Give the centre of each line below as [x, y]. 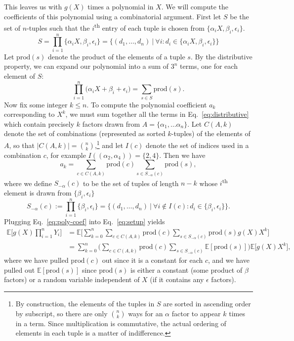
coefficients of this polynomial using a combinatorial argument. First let [113, 16]
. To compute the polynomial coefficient [147, 104]
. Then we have [182, 155]
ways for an [146, 313]
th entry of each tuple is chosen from [149, 27]
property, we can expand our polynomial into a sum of [86, 66]
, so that [22, 145]
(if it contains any [177, 279]
